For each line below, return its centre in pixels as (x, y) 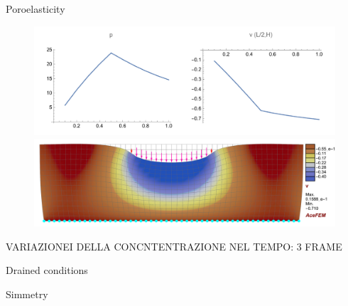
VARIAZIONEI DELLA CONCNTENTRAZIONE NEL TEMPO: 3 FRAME (174, 246)
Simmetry (27, 294)
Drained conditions (47, 270)
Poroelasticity (36, 9)
